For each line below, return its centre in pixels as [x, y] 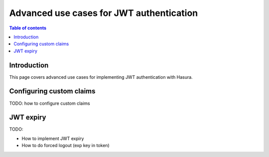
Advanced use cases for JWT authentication [104, 13]
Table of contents [28, 28]
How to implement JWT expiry [53, 138]
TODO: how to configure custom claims [50, 103]
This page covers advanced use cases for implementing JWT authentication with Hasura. [101, 77]
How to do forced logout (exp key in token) [66, 146]
